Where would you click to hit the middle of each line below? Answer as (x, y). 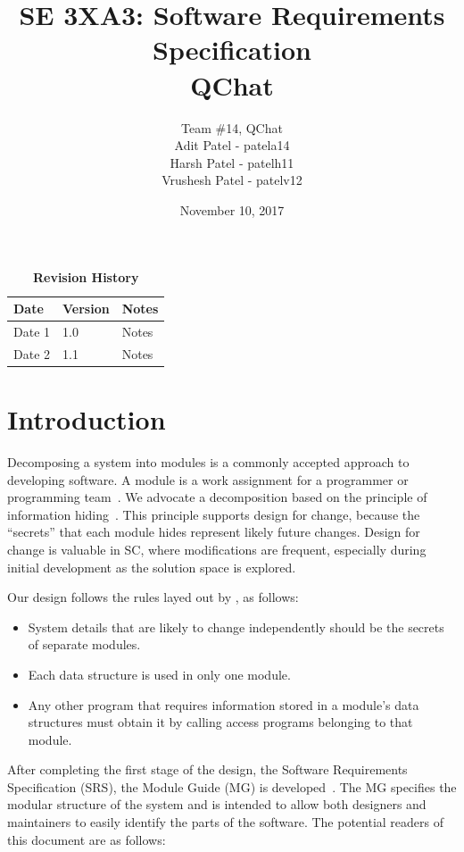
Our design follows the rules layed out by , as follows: (153, 597)
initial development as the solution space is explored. (152, 567)
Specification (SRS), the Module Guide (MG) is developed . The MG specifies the (232, 786)
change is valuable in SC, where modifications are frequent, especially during (217, 549)
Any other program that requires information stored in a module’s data (224, 704)
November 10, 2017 (232, 209)
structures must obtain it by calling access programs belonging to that (220, 722)
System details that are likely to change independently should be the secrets (236, 626)
